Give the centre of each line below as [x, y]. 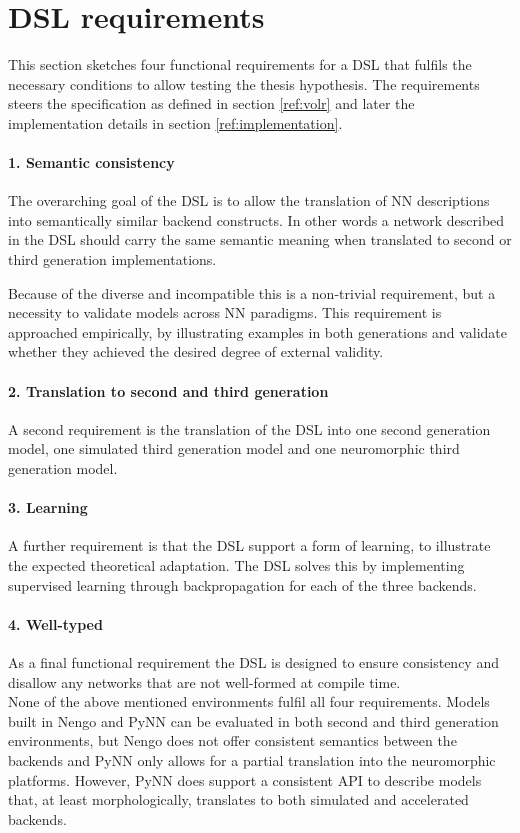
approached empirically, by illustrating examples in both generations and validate [257, 331]
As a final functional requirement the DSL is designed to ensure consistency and [253, 662]
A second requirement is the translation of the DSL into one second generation [249, 428]
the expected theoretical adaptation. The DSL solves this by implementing [236, 565]
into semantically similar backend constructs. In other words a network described [256, 219]
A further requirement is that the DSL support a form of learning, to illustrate [249, 545]
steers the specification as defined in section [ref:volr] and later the [211, 103]
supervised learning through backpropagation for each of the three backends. [242, 584]
